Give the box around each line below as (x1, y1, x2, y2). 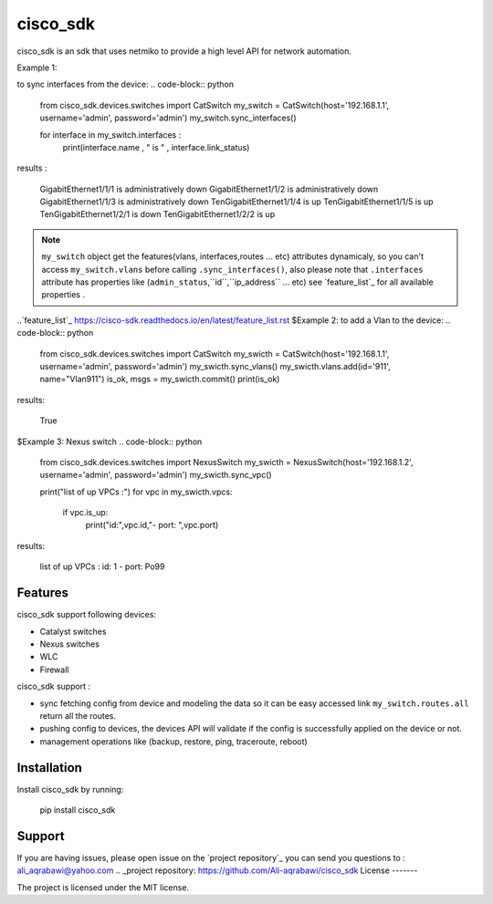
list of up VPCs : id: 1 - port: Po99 (39, 561, 165, 572)
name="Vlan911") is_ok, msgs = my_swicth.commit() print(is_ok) (39, 374, 280, 385)
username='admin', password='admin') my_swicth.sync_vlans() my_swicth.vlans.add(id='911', (39, 360, 392, 371)
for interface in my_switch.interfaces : (39, 129, 182, 140)
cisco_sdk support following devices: (16, 609, 157, 620)
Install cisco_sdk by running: (16, 784, 124, 795)
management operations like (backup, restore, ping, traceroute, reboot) (39, 735, 308, 747)
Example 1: (16, 62, 58, 73)
